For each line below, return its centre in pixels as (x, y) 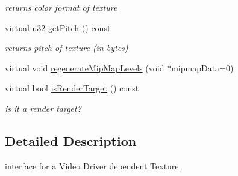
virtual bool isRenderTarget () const (72, 88)
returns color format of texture (61, 7)
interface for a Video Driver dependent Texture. (93, 165)
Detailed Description (71, 140)
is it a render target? (43, 108)
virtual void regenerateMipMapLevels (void (85, 68)
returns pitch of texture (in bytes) (67, 48)
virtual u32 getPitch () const (58, 27)
